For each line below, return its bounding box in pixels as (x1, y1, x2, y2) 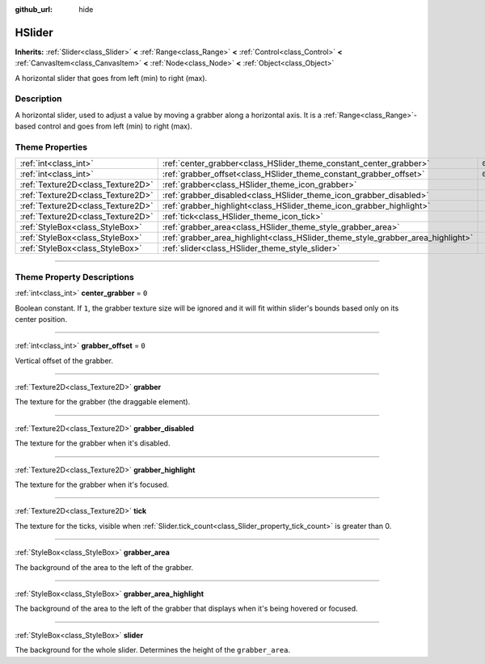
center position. (15, 314, 68, 324)
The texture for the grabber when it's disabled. (15, 438, 171, 448)
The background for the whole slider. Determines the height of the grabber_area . (15, 645, 291, 655)
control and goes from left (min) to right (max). (37, 121, 193, 131)
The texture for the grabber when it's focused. (15, 480, 170, 489)
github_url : (15, 5, 53, 14)
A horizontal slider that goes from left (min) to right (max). (15, 73, 208, 82)
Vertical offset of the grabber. (15, 356, 113, 366)
